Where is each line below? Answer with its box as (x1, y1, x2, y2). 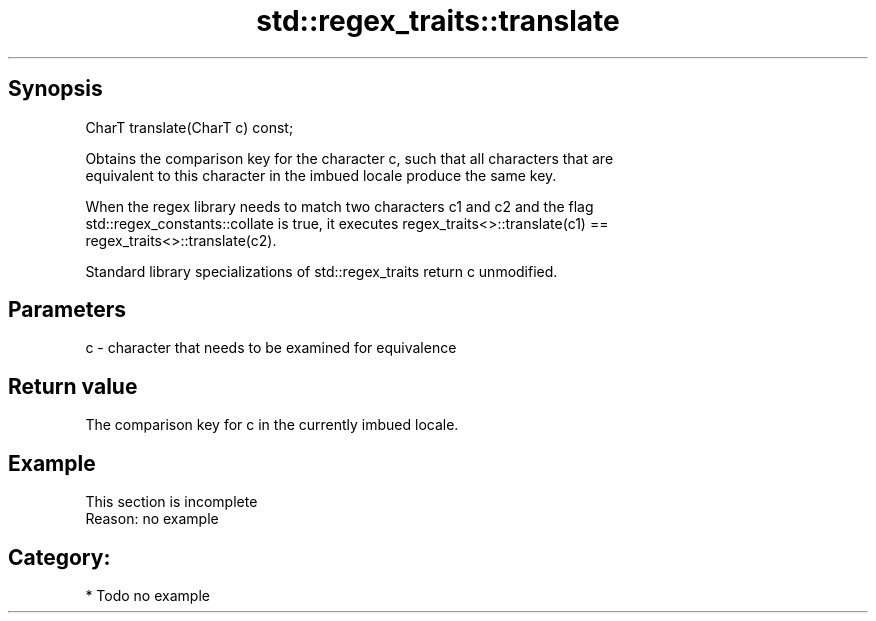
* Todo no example (85, 586, 210, 604)
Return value (8, 373, 138, 399)
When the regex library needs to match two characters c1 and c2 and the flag (85, 197, 594, 215)
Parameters (8, 297, 126, 323)
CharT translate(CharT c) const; (85, 118, 294, 136)
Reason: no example (85, 510, 219, 528)
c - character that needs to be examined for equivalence (85, 339, 457, 357)
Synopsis (8, 76, 103, 102)
